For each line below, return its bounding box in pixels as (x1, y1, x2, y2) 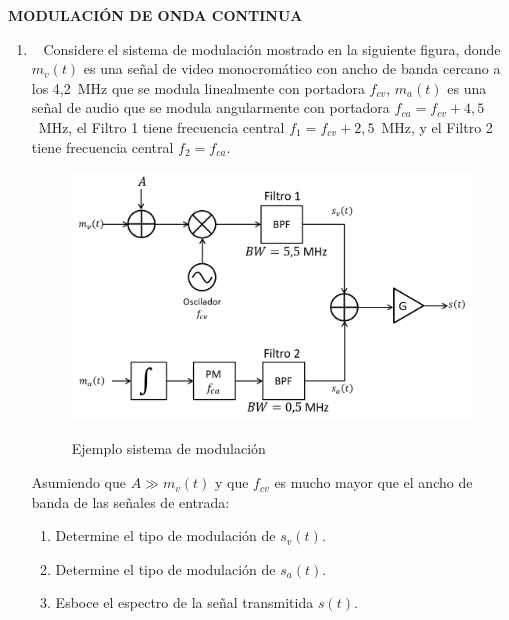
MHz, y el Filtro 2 (381, 116, 493, 137)
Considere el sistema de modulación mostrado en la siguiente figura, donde (43, 38, 501, 59)
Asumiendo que (31, 472, 126, 493)
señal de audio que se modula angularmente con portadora (31, 97, 390, 118)
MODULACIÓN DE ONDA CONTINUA (8, 5, 303, 25)
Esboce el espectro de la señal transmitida (55, 592, 314, 613)
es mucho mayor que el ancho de (274, 472, 473, 493)
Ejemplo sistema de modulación (71, 438, 266, 459)
